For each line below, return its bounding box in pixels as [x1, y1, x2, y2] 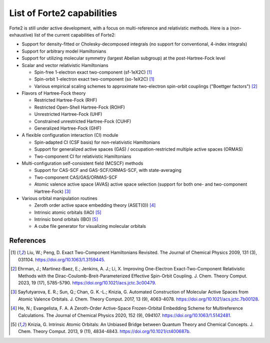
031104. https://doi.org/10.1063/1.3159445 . [18, 256, 105, 262]
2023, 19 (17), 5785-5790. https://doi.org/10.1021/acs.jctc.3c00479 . [18, 279, 156, 285]
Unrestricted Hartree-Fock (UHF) [34, 111, 102, 117]
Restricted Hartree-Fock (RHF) [34, 97, 97, 103]
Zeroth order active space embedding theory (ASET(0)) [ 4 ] [34, 202, 156, 208]
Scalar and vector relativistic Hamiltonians [21, 62, 108, 68]
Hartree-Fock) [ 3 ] [34, 188, 71, 194]
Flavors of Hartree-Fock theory [21, 90, 86, 96]
